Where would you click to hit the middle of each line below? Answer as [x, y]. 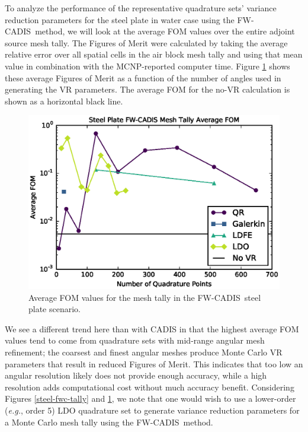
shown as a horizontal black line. [64, 101]
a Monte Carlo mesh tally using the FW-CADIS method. [109, 422]
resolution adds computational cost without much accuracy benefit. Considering [150, 387]
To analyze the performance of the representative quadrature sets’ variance [141, 8]
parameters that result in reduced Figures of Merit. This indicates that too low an [154, 363]
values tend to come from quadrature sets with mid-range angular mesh [135, 340]
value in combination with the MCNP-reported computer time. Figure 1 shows [147, 66]
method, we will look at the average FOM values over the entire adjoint [165, 31]
